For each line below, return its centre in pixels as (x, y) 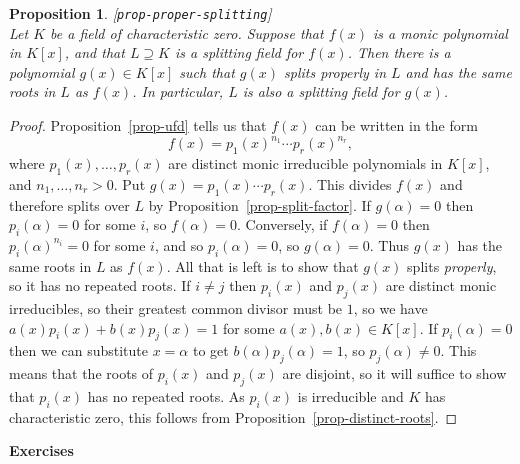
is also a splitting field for (321, 91)
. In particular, (178, 91)
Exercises (41, 450)
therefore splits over (69, 204)
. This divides (350, 183)
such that (207, 71)
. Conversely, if (282, 224)
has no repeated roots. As (166, 396)
